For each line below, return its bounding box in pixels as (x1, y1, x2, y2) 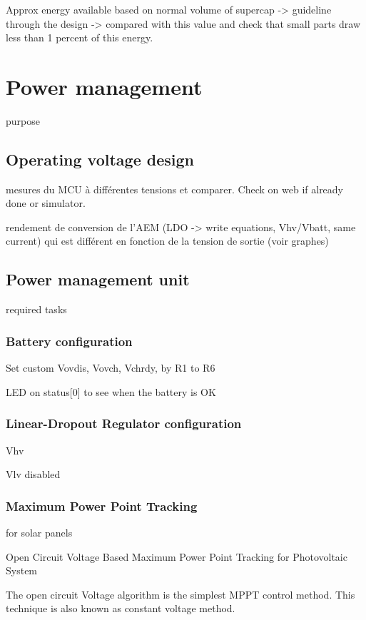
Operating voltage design (6, 148, 194, 170)
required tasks (6, 302, 67, 317)
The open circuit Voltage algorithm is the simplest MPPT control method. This (6, 586, 355, 601)
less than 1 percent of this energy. (6, 30, 153, 45)
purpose (6, 113, 40, 128)
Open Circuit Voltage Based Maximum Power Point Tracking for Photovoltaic (6, 549, 347, 564)
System (6, 563, 38, 578)
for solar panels (6, 524, 73, 539)
